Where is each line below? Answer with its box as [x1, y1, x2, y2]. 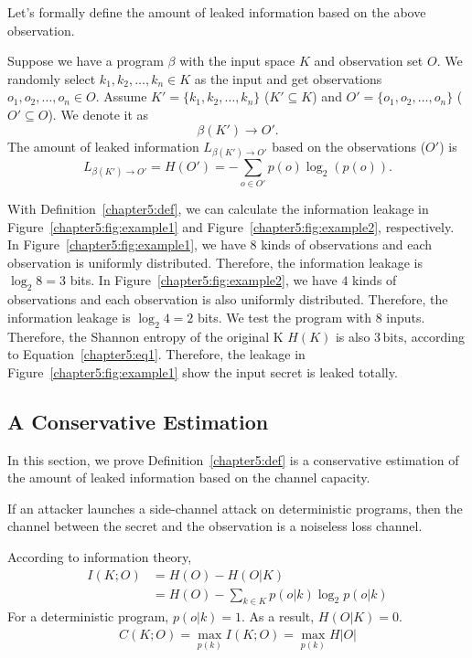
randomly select [7, 69, 96, 88]
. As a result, [241, 607, 315, 626]
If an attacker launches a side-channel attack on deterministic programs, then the [7, 498, 463, 517]
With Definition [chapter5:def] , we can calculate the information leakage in [7, 199, 429, 218]
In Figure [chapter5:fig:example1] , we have [7, 235, 246, 254]
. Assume [95, 87, 147, 106]
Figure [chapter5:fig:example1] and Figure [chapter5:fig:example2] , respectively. [7, 217, 455, 236]
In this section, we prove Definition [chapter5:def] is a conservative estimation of [7, 450, 459, 469]
